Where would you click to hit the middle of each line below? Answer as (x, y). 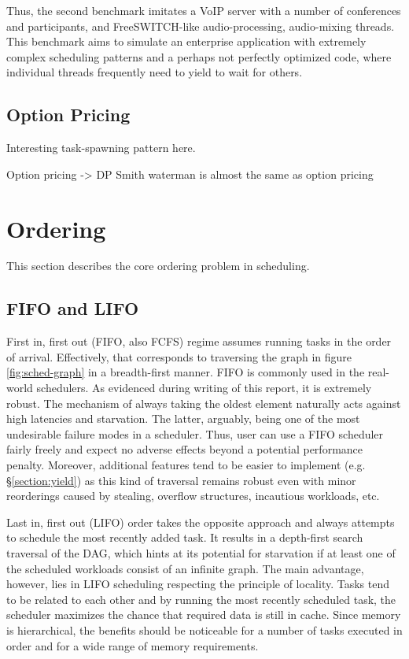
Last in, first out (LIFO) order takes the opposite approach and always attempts (201, 522)
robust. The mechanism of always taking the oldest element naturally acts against (204, 403)
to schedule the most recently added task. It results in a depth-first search (185, 537)
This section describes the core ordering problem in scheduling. (158, 266)
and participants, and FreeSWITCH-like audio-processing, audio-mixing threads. (201, 26)
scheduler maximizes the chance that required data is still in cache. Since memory (204, 615)
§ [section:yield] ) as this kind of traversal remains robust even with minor (181, 480)
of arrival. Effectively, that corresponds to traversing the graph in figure (179, 356)
